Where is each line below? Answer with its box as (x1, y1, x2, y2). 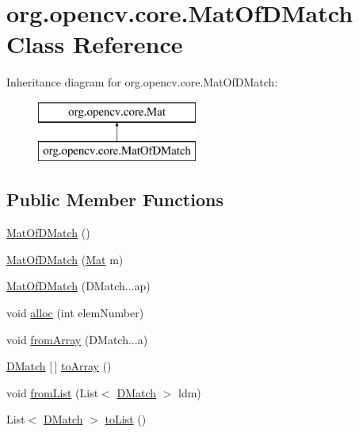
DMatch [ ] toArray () (6, 358, 112, 374)
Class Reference (6, 28, 183, 60)
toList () (105, 411, 147, 427)
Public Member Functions (6, 187, 223, 212)
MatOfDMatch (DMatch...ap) (6, 278, 151, 294)
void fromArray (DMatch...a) (6, 331, 148, 347)
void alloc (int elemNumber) (6, 305, 144, 321)
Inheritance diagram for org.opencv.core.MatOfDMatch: (6, 74, 278, 90)
